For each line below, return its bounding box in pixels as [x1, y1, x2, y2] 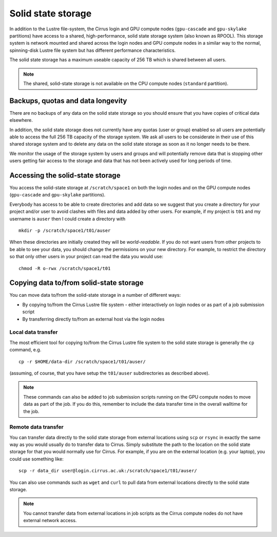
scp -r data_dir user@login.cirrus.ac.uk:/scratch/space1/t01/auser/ [18, 468, 197, 474]
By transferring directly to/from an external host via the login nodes [22, 316, 165, 322]
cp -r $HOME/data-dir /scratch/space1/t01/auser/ [18, 359, 146, 365]
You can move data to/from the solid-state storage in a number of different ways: [9, 292, 181, 298]
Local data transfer [9, 329, 58, 336]
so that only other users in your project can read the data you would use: [9, 254, 164, 260]
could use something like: [9, 456, 64, 462]
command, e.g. [9, 347, 42, 353]
